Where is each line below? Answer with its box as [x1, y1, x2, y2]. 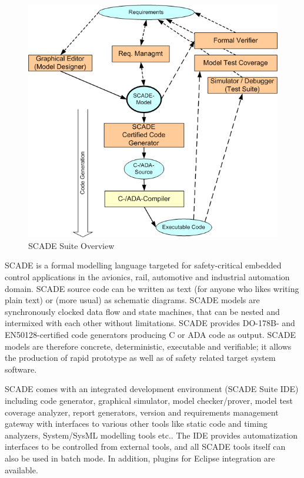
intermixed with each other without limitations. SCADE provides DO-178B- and [5, 317, 295, 329]
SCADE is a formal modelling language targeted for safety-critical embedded [5, 259, 282, 271]
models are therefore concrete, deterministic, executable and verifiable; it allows [5, 340, 292, 352]
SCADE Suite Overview [28, 239, 115, 251]
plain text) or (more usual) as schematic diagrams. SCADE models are [5, 294, 260, 306]
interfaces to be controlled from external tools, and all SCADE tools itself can [5, 440, 286, 453]
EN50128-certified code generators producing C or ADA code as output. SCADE [5, 328, 296, 341]
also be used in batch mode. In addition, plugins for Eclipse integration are [5, 452, 275, 464]
